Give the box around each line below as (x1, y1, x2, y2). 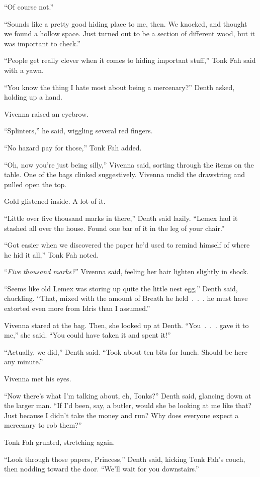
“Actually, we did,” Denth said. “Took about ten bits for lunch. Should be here (4, 346, 247, 357)
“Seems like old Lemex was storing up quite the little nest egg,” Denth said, (4, 283, 238, 293)
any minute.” (4, 356, 43, 367)
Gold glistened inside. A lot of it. (4, 196, 106, 206)
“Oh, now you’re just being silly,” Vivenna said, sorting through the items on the (4, 159, 254, 170)
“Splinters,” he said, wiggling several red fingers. (4, 125, 153, 136)
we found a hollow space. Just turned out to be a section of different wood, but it (4, 28, 255, 39)
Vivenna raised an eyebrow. (4, 108, 89, 119)
